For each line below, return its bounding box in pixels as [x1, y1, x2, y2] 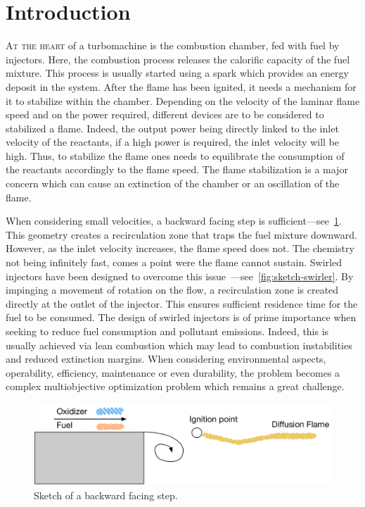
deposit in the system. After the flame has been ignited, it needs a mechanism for [6, 79, 357, 94]
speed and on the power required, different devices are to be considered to [6, 107, 324, 122]
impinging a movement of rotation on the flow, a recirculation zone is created [6, 282, 339, 297]
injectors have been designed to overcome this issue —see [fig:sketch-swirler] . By [6, 268, 354, 283]
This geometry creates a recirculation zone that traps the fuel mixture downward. [6, 227, 357, 242]
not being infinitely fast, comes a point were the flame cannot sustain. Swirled [6, 255, 342, 270]
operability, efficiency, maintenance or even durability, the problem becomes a [6, 365, 340, 380]
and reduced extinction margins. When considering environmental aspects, [6, 351, 326, 366]
